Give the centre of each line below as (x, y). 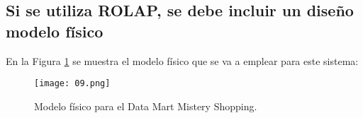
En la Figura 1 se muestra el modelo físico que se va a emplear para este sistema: (182, 60)
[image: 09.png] (72, 84)
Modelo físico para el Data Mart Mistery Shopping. (146, 106)
